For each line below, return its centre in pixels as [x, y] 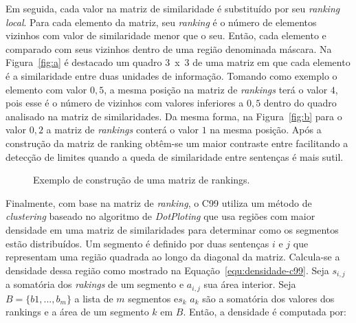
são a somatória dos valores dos [268, 298]
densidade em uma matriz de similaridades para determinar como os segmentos [172, 229]
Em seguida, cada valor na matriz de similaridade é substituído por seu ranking [173, 8]
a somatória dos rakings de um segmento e [95, 284]
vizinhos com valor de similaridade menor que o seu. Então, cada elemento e [166, 35]
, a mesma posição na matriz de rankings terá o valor [216, 89]
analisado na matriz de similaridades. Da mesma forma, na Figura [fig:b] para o [174, 116]
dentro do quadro [300, 103]
